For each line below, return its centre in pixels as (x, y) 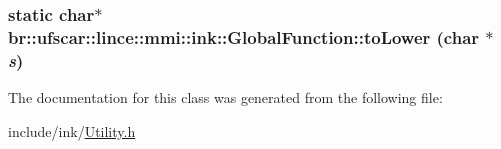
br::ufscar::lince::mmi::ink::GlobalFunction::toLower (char (244, 36)
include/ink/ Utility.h (72, 130)
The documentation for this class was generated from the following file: (225, 97)
